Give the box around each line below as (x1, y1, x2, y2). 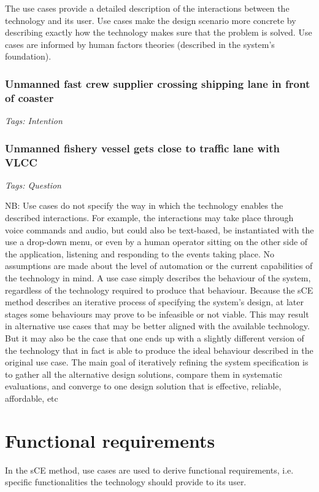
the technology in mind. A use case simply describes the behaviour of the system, (5, 271, 311, 284)
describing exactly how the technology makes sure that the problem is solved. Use (5, 26, 312, 39)
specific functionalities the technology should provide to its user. (5, 475, 247, 488)
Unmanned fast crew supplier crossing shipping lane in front (5, 76, 310, 91)
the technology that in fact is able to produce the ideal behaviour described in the (5, 343, 313, 356)
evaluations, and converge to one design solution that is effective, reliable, (5, 380, 282, 392)
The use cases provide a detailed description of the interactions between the (5, 2, 290, 14)
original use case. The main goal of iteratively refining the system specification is (5, 356, 309, 369)
